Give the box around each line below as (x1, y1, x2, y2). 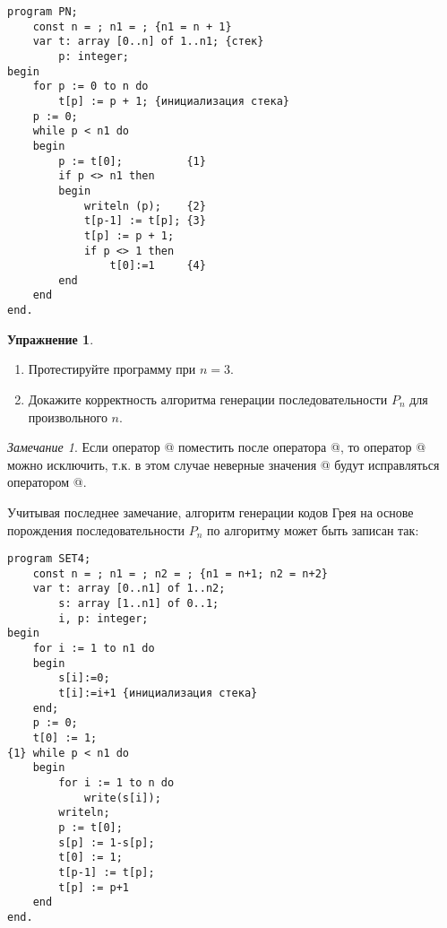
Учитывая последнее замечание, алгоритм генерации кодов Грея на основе (7, 502, 414, 521)
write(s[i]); (83, 791, 161, 804)
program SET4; (7, 552, 91, 566)
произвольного (28, 407, 107, 426)
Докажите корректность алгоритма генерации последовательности (28, 389, 388, 408)
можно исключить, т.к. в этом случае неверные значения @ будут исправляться (7, 455, 440, 473)
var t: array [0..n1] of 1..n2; (32, 582, 226, 595)
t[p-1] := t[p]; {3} (83, 214, 206, 228)
